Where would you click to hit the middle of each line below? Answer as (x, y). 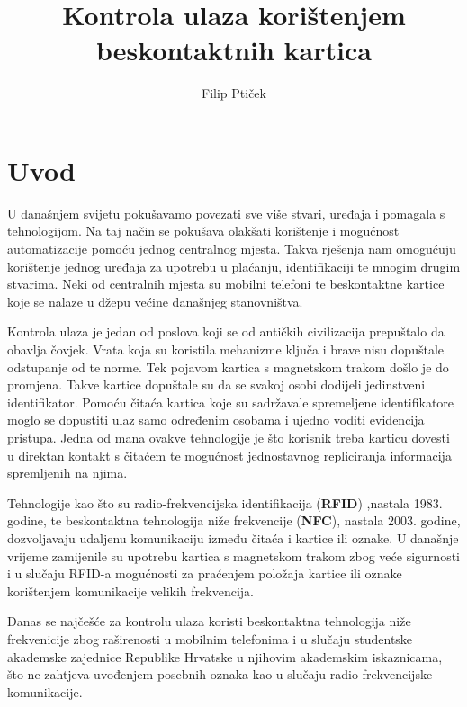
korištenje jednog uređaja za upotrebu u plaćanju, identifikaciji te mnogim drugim (234, 266)
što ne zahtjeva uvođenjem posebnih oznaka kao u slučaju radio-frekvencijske (220, 674)
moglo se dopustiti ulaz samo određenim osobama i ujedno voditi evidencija (216, 420)
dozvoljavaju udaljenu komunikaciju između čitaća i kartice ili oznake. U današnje (233, 537)
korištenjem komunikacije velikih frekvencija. (130, 591)
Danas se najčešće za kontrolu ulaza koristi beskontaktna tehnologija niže (209, 621)
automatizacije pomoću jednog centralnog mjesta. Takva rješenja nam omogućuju (232, 249)
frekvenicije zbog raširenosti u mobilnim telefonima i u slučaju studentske (210, 638)
